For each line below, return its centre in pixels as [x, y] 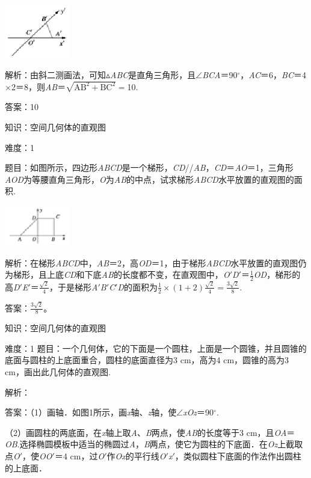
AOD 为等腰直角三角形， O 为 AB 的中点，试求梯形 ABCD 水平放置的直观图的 [149, 179]
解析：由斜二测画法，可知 [55, 74]
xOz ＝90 [199, 412]
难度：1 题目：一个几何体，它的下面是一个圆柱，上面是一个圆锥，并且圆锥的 [156, 348]
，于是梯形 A [74, 286]
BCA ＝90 [220, 74]
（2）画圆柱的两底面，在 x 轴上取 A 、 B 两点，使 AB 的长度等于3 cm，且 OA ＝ [150, 432]
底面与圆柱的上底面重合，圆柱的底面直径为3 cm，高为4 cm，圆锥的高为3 [147, 360]
